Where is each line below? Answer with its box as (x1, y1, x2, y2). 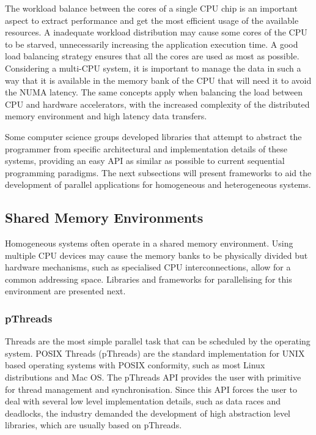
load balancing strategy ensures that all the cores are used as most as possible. (5, 50, 299, 62)
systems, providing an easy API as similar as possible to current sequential (5, 154, 285, 167)
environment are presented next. (5, 284, 126, 297)
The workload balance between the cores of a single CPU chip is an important (5, 2, 298, 14)
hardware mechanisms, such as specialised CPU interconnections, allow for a (5, 261, 291, 273)
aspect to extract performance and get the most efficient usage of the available (5, 13, 299, 26)
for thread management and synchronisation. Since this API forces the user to (5, 382, 297, 395)
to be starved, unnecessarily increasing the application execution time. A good (5, 37, 298, 50)
